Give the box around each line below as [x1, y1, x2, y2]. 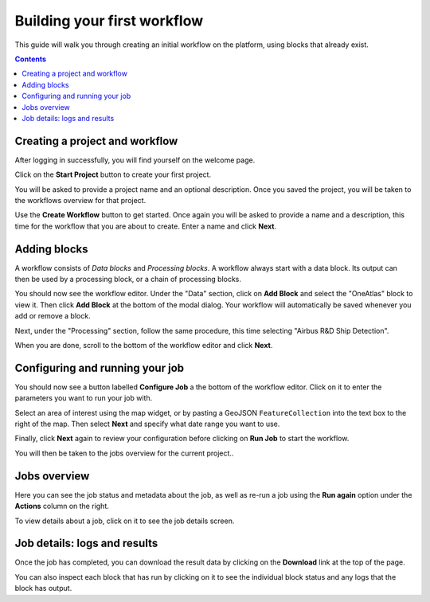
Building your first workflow [14, 12, 204, 29]
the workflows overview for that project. [14, 195, 147, 205]
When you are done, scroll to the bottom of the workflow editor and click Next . [14, 341, 273, 350]
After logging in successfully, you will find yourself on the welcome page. [14, 155, 256, 165]
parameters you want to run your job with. [14, 393, 153, 403]
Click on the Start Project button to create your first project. [14, 170, 211, 179]
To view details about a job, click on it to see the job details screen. [14, 516, 235, 526]
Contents [14, 54, 47, 64]
